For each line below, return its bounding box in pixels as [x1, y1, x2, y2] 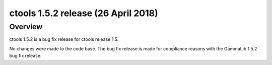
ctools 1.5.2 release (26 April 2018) [9, 8, 158, 19]
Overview [9, 22, 43, 31]
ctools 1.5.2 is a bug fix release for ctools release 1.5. [9, 36, 119, 42]
